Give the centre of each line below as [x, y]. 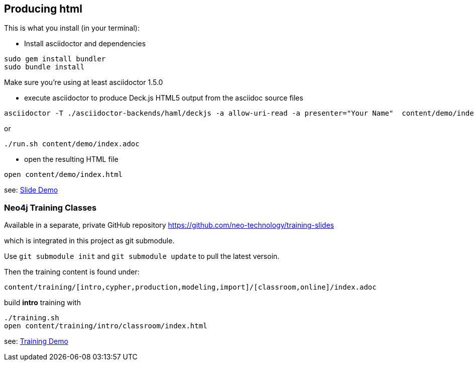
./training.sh [32, 318]
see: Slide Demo [31, 190]
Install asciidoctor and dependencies [85, 44]
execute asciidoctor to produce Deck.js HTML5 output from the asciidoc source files [164, 98]
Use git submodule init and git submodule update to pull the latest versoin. [142, 256]
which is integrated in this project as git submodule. [89, 241]
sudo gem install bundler [55, 59]
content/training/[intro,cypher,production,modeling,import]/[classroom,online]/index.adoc [190, 287]
